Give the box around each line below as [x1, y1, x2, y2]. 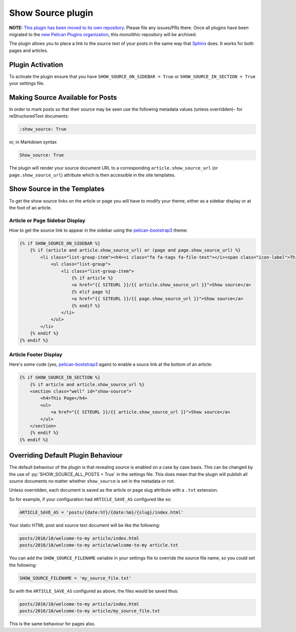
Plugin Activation [9, 60, 64, 69]
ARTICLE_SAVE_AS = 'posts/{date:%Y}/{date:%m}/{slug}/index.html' [19, 509, 184, 515]
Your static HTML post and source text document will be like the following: [9, 522, 160, 528]
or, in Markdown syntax [9, 139, 57, 145]
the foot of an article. [9, 205, 52, 211]
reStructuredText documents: [9, 113, 69, 119]
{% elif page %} [72, 289, 111, 295]
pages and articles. [9, 47, 48, 53]
